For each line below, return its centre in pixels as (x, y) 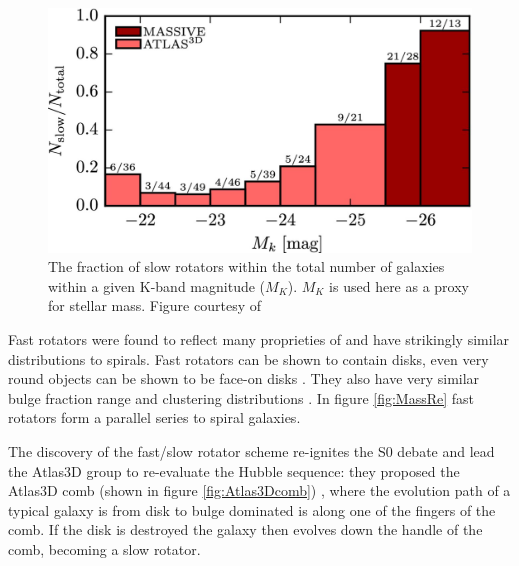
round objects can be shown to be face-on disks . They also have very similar (244, 378)
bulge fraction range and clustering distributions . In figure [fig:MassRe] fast (241, 397)
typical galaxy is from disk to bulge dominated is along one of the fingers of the (252, 509)
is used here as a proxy (399, 285)
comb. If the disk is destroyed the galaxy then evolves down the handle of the (245, 529)
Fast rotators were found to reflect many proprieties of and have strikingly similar (259, 339)
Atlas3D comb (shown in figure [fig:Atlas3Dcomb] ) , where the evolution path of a (259, 490)
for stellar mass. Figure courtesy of (154, 305)
